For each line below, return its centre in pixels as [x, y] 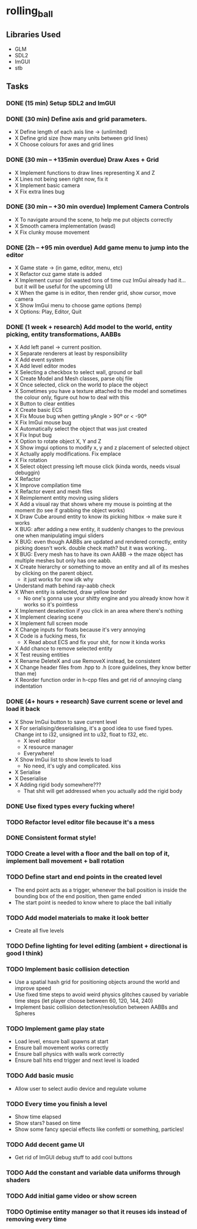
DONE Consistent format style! [51, 838]
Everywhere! [39, 753]
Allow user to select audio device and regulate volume [81, 1088]
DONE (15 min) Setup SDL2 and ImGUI [61, 103]
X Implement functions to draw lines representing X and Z [85, 173]
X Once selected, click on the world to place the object [81, 385]
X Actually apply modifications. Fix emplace [68, 454]
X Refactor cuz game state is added [58, 274]
